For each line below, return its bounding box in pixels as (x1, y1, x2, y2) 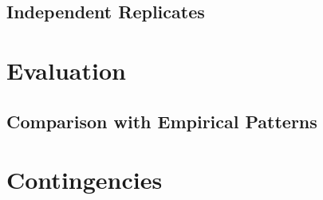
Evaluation (6, 53, 126, 86)
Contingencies (6, 163, 163, 196)
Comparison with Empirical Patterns (6, 108, 317, 133)
